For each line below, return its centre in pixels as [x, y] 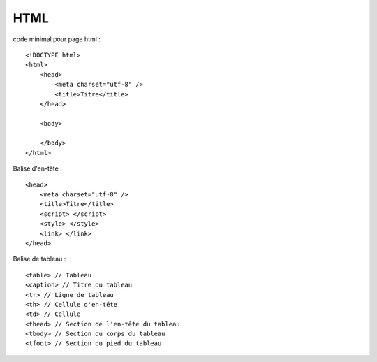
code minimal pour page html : [57, 39]
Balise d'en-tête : [37, 168]
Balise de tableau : [39, 259]
